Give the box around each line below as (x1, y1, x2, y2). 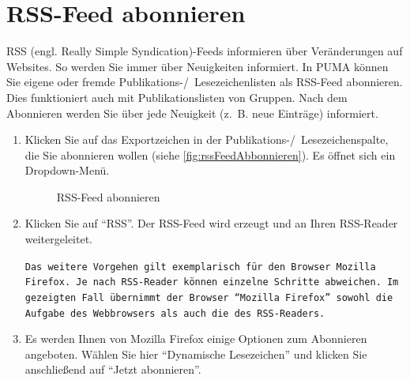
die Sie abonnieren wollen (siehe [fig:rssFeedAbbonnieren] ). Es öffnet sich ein (24, 146, 396, 163)
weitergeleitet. (24, 231, 92, 247)
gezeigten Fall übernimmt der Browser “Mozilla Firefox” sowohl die (24, 292, 393, 303)
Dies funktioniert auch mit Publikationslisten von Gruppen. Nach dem (6, 88, 348, 105)
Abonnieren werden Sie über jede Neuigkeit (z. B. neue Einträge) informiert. (6, 104, 378, 121)
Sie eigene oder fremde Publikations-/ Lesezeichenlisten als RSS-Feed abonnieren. (6, 73, 403, 90)
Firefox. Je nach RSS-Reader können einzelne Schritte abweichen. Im (24, 277, 399, 288)
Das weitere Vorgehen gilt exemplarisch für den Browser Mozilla (24, 261, 376, 273)
